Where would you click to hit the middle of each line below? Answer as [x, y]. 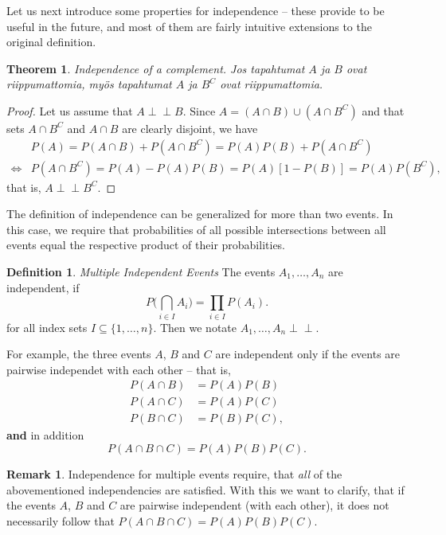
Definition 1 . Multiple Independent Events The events [141, 271]
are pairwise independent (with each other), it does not [254, 505]
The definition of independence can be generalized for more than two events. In [200, 214]
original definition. [51, 42]
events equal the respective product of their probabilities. [146, 245]
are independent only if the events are [308, 354]
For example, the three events [79, 354]
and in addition [45, 435]
